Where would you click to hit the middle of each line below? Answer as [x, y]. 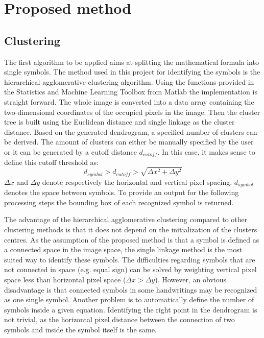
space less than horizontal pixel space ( [65, 279]
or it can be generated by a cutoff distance [70, 151]
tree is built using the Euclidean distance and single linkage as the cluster [119, 122]
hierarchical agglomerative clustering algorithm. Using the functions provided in [129, 81]
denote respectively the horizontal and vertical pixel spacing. [137, 182]
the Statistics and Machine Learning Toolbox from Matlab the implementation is [131, 92]
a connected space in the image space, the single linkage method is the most [123, 249]
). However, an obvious [190, 279]
